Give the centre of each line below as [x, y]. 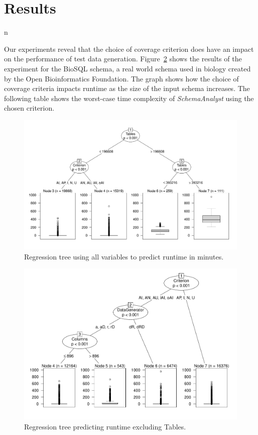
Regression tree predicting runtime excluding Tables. [105, 426]
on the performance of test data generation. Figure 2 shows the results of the [123, 59]
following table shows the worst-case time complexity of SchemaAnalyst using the [129, 98]
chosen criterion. [29, 108]
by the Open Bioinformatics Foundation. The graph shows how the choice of [121, 78]
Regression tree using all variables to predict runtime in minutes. [124, 256]
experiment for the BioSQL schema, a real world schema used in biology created [127, 68]
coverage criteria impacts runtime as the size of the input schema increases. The [127, 88]
